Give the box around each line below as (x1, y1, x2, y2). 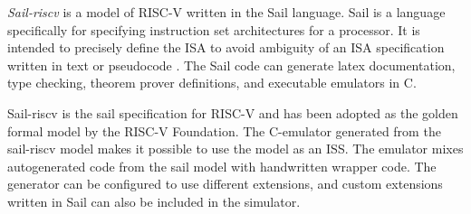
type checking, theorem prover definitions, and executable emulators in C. (7, 73, 417, 92)
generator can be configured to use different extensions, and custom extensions (7, 174, 443, 193)
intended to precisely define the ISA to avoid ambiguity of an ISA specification (7, 38, 445, 57)
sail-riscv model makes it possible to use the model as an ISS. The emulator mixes (7, 139, 464, 158)
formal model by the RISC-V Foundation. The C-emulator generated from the (7, 121, 441, 140)
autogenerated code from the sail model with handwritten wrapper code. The (7, 156, 437, 175)
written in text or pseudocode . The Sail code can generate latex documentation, (7, 55, 456, 74)
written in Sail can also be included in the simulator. (7, 191, 301, 210)
